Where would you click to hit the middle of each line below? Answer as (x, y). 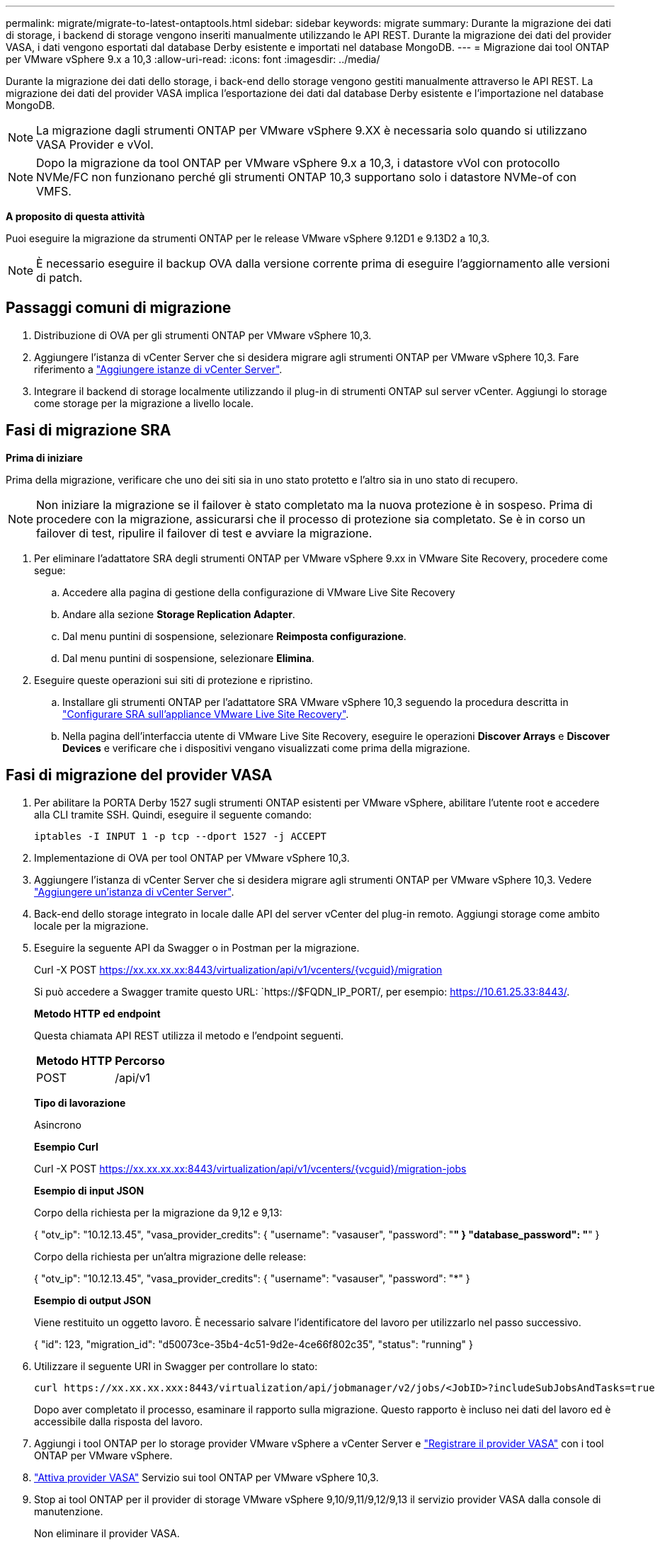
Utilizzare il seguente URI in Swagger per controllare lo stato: (176, 1366)
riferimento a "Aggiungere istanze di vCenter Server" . (158, 369)
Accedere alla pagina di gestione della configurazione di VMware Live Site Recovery (259, 592)
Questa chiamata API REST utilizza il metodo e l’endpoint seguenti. (189, 1035)
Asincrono (58, 1124)
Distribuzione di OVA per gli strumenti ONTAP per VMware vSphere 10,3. (203, 335)
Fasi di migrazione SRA (89, 431)
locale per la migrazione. (91, 925)
